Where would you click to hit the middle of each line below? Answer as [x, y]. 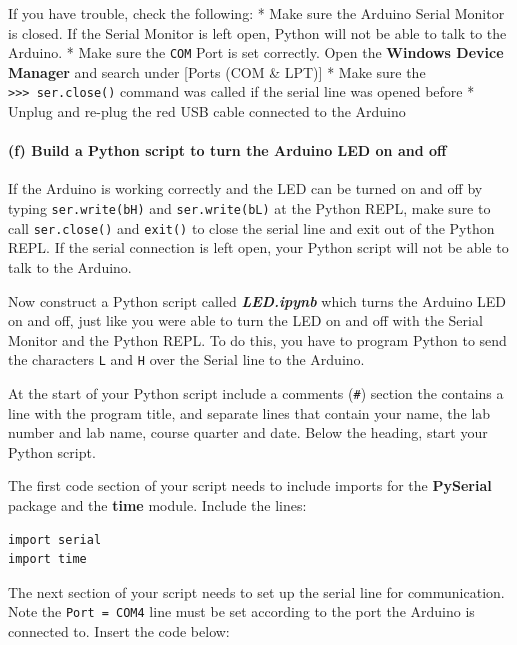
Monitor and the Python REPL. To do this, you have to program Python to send [257, 339]
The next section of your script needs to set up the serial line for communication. [256, 591]
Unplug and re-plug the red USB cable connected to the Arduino [207, 111]
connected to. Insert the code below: [119, 631]
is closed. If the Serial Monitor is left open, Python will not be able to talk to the [257, 32]
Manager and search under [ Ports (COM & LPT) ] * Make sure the [217, 71]
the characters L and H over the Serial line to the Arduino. [186, 359]
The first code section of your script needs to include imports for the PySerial [250, 485]
